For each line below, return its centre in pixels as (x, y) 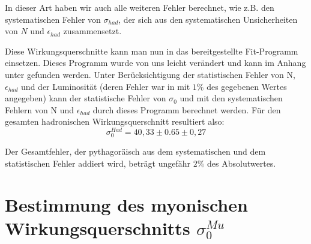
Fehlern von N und (39, 109)
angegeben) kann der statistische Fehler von (86, 98)
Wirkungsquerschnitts (98, 228)
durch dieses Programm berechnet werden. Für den (187, 109)
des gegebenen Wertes (247, 86)
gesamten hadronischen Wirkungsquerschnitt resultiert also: (115, 121)
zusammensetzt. (92, 31)
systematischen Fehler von (53, 19)
